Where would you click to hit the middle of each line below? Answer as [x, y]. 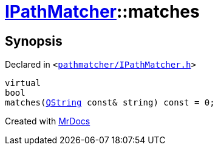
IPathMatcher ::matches [102, 12]
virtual [23, 83]
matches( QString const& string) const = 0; [110, 103]
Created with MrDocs [48, 121]
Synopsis [34, 41]
